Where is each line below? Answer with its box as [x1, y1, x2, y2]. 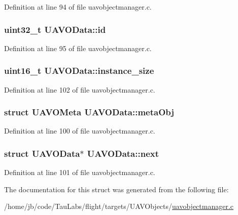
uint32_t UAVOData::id [4, 23, 106, 35]
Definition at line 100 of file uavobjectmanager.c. [4, 125, 155, 136]
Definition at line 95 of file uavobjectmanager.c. [4, 42, 152, 53]
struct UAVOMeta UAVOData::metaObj [4, 106, 175, 118]
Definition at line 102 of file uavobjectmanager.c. [4, 84, 155, 95]
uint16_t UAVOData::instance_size [4, 64, 154, 77]
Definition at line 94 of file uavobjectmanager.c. [4, 2, 152, 12]
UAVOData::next [87, 147, 159, 159]
